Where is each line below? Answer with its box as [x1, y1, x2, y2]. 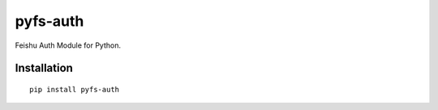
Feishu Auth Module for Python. [15, 40, 122, 50]
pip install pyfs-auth [29, 85, 120, 94]
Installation [15, 61, 73, 75]
